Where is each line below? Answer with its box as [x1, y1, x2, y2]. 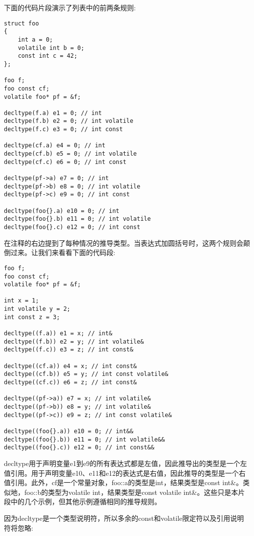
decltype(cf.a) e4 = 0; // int [4, 142, 106, 149]
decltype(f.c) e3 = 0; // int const [4, 126, 123, 133]
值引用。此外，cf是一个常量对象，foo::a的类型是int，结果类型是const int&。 [4, 477, 243, 488]
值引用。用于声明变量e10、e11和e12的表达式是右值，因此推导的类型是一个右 [4, 467, 246, 478]
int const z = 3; [4, 313, 60, 321]
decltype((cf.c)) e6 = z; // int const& [4, 379, 137, 386]
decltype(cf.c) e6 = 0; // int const [4, 158, 127, 165]
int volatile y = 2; [4, 305, 71, 313]
